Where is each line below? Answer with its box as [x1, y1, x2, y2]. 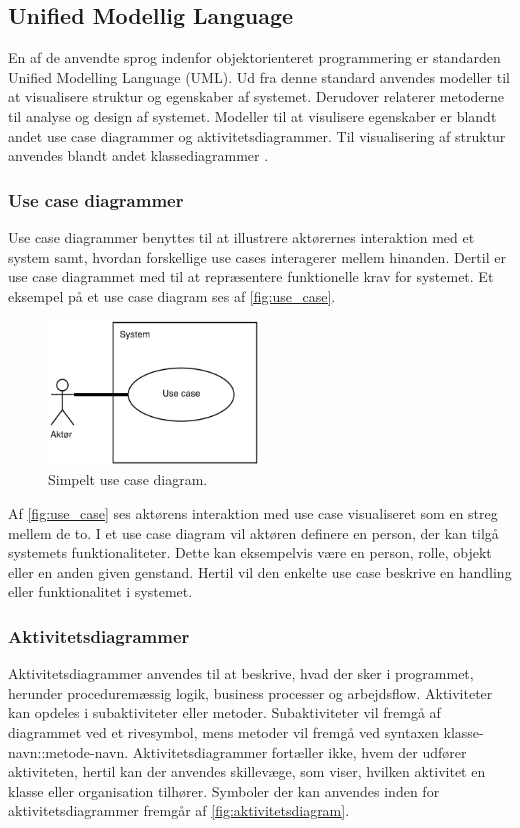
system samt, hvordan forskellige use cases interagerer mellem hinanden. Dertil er [8, 246, 506, 267]
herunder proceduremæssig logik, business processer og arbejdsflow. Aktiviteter [8, 682, 493, 703]
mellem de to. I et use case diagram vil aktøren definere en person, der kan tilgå [8, 522, 499, 543]
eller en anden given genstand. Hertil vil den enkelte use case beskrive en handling [8, 561, 512, 582]
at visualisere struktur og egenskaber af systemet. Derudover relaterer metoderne [8, 86, 505, 107]
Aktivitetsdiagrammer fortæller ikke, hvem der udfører [132, 741, 467, 762]
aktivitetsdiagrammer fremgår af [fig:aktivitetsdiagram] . [8, 800, 350, 821]
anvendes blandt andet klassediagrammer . [8, 145, 269, 166]
